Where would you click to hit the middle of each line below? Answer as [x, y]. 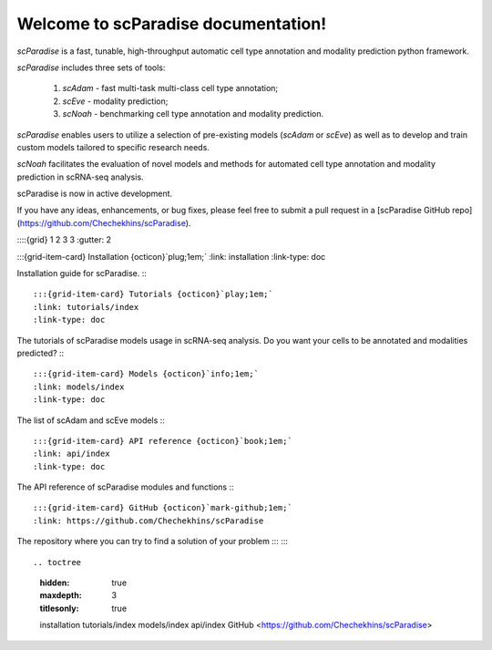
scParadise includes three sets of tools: [91, 67]
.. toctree [57, 562]
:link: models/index [79, 387]
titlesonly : [59, 608]
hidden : [55, 583]
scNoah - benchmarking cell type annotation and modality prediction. [193, 114]
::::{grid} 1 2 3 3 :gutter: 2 [64, 240]
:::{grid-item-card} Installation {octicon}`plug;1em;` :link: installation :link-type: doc [171, 256]
